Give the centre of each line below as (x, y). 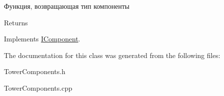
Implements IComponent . (42, 39)
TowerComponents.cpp (38, 87)
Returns (16, 22)
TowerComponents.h (35, 71)
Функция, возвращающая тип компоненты (67, 6)
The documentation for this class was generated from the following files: (112, 55)
